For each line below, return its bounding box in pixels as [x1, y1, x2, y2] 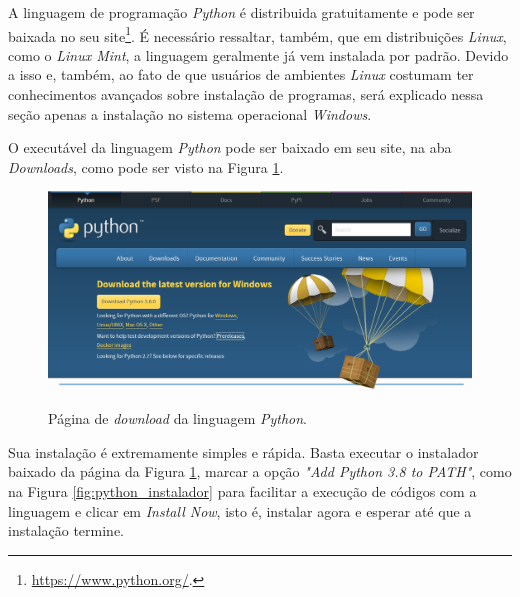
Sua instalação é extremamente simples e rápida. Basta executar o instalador [8, 441, 479, 462]
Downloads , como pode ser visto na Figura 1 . [8, 156, 284, 177]
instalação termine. [8, 520, 125, 541]
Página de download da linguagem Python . [48, 408, 307, 429]
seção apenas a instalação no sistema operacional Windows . [8, 103, 372, 124]
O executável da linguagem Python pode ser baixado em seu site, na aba [8, 137, 452, 158]
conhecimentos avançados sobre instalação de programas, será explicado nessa [8, 84, 484, 105]
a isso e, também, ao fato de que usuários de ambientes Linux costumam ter [8, 64, 474, 85]
